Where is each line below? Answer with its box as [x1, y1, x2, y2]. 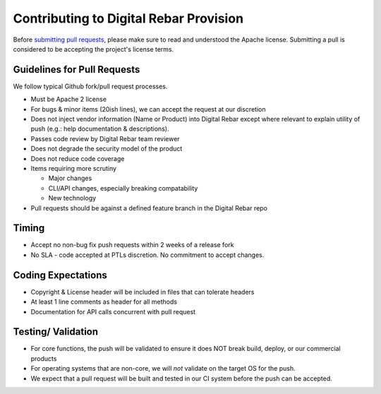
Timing [13, 222, 45, 234]
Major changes [48, 174, 92, 183]
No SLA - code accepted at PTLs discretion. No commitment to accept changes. [30, 251, 265, 259]
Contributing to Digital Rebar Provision [13, 11, 243, 26]
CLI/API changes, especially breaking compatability [48, 184, 198, 192]
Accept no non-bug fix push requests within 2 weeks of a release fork [30, 241, 234, 249]
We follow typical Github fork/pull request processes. [13, 82, 168, 90]
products [30, 354, 57, 363]
